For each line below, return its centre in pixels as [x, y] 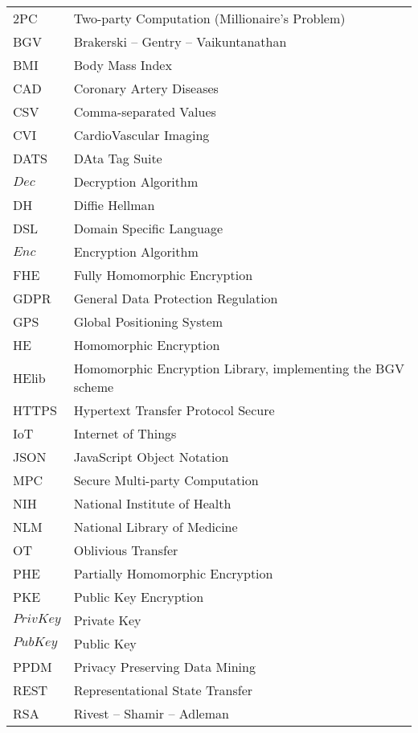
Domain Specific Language [148, 228]
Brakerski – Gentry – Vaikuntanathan [180, 41]
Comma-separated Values [145, 111]
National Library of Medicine [156, 527]
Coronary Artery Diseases [146, 88]
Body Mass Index [123, 65]
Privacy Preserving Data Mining [164, 667]
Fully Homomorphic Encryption [163, 275]
